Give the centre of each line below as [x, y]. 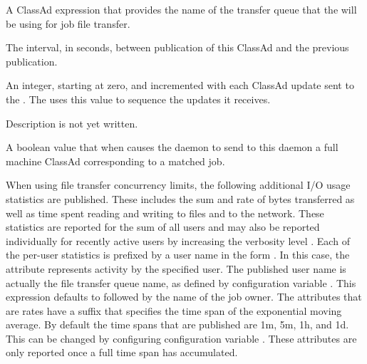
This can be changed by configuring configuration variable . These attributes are [181, 338]
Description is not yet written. [72, 123]
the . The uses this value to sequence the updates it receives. [138, 99]
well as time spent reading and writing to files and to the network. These [165, 213]
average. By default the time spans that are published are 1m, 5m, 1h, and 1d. [177, 324]
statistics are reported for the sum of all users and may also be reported [163, 227]
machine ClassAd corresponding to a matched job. [115, 161]
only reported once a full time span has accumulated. [122, 352]
